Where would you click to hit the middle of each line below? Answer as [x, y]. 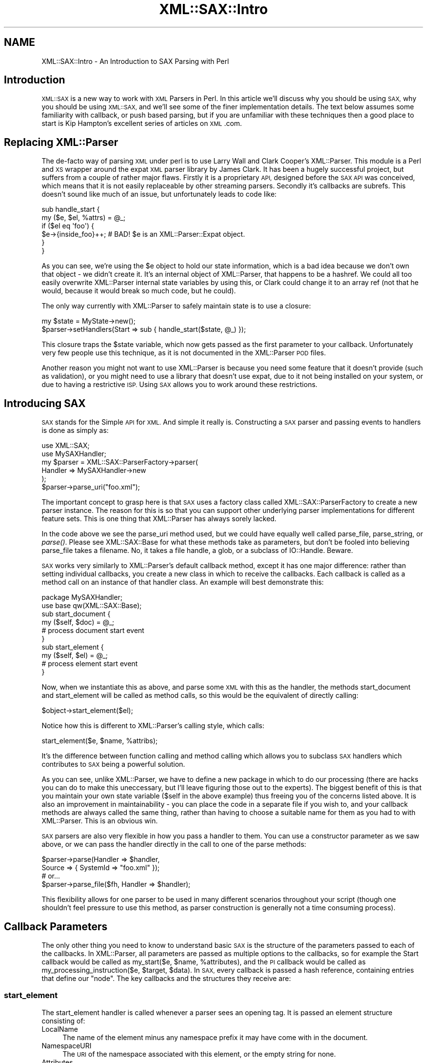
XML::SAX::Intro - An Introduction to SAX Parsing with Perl [135, 61]
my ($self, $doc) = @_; [78, 622]
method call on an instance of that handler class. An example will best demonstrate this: [183, 582]
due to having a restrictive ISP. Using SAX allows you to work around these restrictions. [180, 385]
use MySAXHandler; [74, 454]
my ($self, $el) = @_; [75, 655]
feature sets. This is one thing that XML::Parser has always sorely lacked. [159, 519]
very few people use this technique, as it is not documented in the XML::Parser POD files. [184, 353]
